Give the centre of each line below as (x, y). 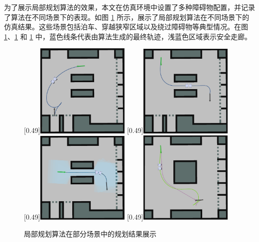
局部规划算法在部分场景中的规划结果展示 (90, 233)
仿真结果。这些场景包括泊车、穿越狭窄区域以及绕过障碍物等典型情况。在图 (126, 27)
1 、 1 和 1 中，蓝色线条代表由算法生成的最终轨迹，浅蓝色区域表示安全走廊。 (128, 36)
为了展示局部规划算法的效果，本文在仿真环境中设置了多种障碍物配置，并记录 (129, 7)
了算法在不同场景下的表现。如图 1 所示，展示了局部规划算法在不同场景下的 (127, 17)
